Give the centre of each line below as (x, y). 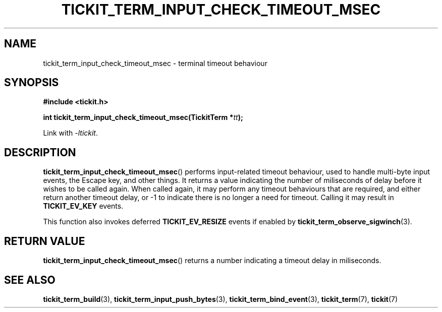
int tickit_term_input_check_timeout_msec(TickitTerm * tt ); (143, 117)
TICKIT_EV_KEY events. (83, 206)
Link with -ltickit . (71, 133)
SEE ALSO (30, 280)
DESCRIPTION (40, 152)
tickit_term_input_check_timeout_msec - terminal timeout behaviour (155, 63)
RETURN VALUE (45, 241)
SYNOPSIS (32, 83)
